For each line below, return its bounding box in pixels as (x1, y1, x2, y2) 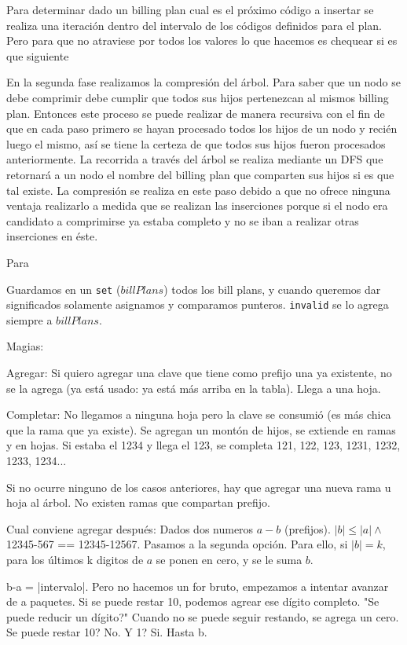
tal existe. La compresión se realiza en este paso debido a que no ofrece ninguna (6, 181, 390, 198)
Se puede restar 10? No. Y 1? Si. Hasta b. (6, 624, 207, 640)
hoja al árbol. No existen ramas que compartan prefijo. (6, 494, 270, 511)
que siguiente (6, 47, 69, 64)
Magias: (6, 338, 44, 354)
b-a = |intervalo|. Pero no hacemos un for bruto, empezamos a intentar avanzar (6, 577, 389, 594)
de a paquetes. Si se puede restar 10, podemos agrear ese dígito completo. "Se (6, 593, 379, 610)
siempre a (6, 311, 53, 328)
